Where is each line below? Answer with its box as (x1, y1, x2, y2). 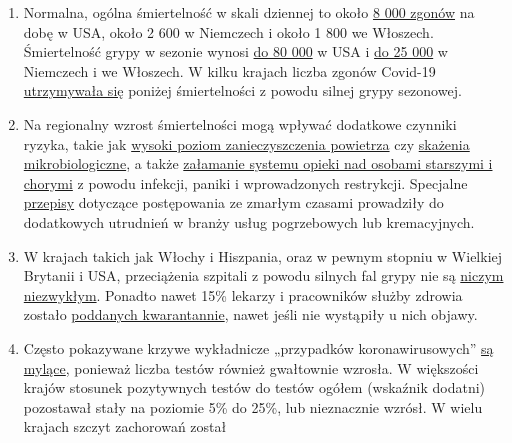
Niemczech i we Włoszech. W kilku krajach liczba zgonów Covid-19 (23, 60, 436, 81)
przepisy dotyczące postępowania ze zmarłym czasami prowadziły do (23, 192, 444, 213)
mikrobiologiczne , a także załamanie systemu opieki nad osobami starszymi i (23, 153, 493, 174)
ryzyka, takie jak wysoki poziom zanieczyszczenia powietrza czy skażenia (23, 133, 470, 154)
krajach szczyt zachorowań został (23, 416, 227, 437)
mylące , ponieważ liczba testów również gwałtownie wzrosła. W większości (23, 357, 479, 378)
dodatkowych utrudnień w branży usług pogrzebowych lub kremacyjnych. (23, 211, 475, 232)
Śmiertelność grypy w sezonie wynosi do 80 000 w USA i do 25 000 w (23, 41, 448, 62)
